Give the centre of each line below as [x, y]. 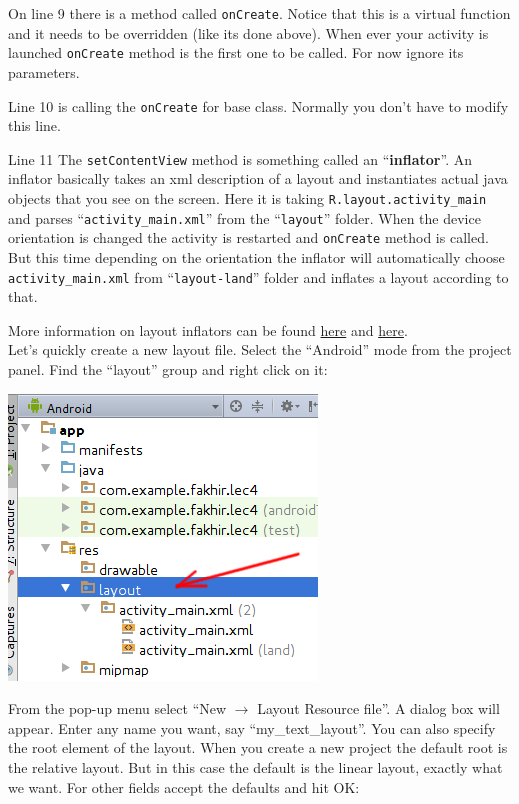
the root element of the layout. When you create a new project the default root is [258, 747]
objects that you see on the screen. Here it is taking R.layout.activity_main [247, 198]
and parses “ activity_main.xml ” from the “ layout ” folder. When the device [244, 217]
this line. [34, 125]
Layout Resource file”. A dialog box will [378, 708]
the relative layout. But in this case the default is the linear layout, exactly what [255, 766]
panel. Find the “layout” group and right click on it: [168, 369]
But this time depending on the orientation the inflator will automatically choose [256, 256]
